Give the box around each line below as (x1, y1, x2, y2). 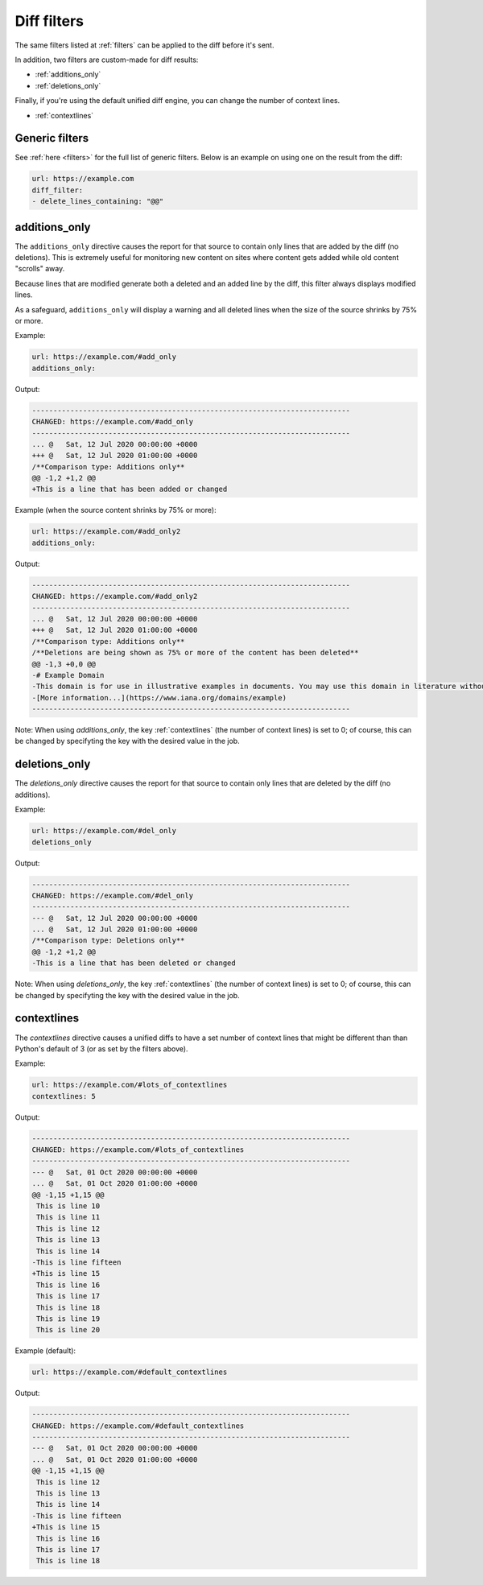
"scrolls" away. (14, 264, 65, 274)
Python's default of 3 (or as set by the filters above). (14, 1043, 188, 1054)
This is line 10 (36, 1202, 101, 1211)
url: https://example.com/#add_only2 (31, 527, 181, 536)
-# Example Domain (31, 671, 105, 679)
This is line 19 (36, 1314, 101, 1323)
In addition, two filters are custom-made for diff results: (14, 55, 199, 64)
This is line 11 (36, 1212, 101, 1222)
